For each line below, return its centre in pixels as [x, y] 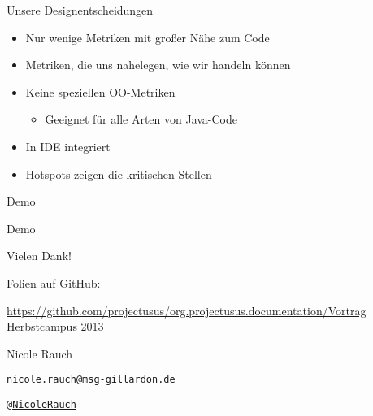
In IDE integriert [68, 146]
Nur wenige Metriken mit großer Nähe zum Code [147, 37]
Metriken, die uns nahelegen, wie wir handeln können [158, 65]
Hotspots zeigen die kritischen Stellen [119, 173]
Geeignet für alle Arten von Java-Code [141, 119]
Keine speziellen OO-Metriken [100, 91]
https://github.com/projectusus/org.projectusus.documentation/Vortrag [186, 310]
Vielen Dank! [39, 256]
